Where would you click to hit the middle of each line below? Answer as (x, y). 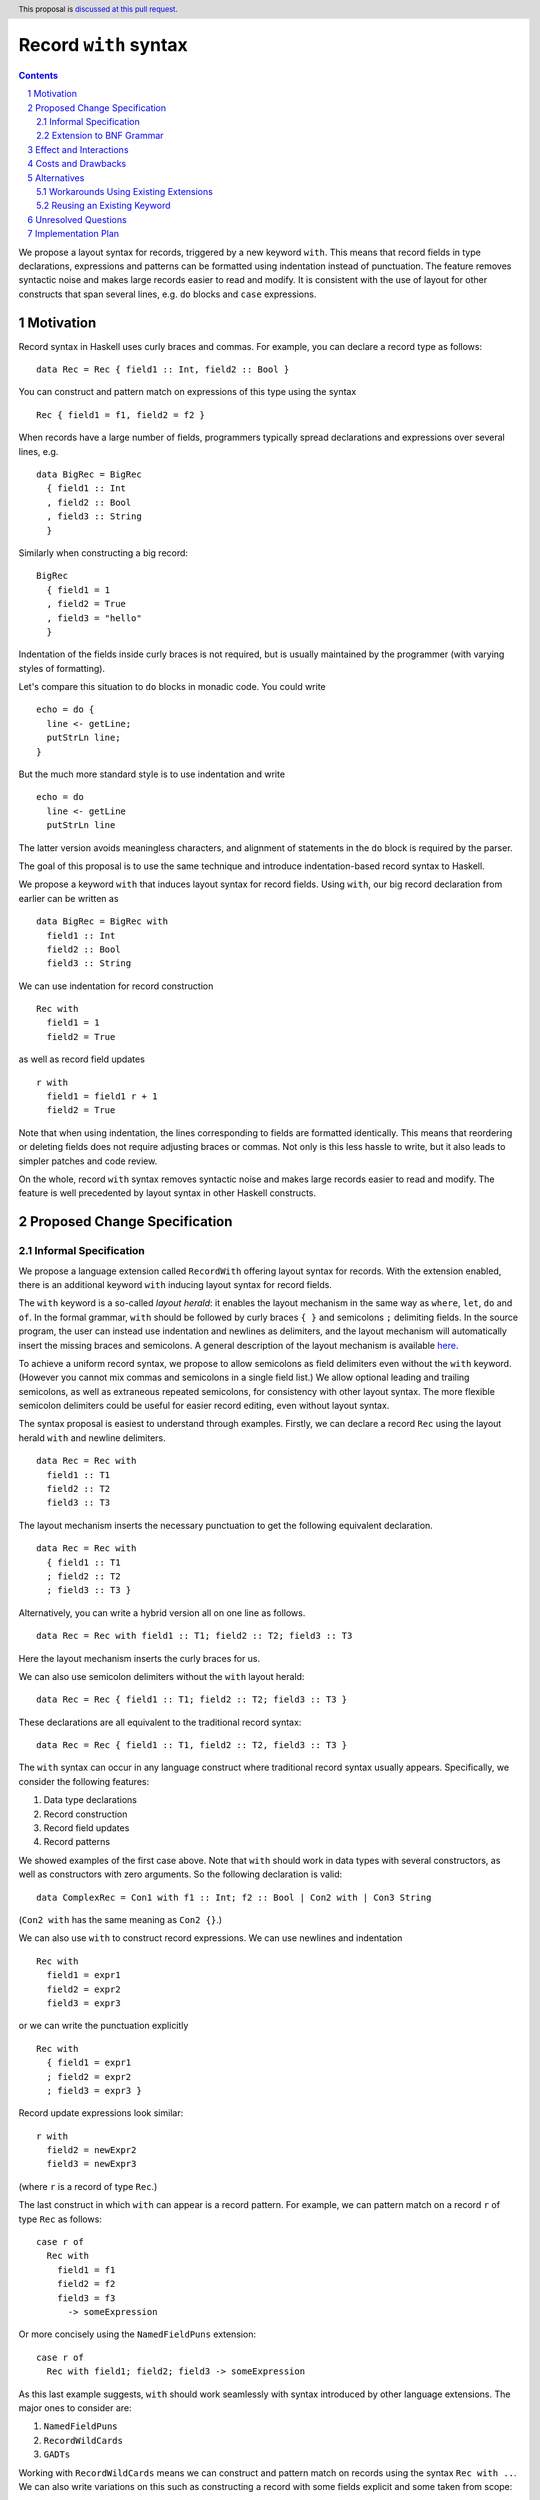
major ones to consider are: (75, 2407)
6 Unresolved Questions (77, 219)
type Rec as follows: (60, 2219)
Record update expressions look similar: (101, 2113)
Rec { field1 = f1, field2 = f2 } (120, 414)
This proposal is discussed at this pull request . (98, 9)
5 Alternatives (56, 177)
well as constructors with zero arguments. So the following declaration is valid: (180, 1874)
